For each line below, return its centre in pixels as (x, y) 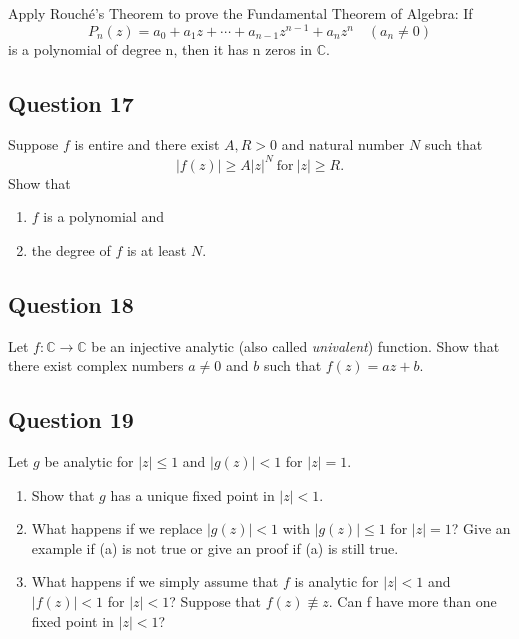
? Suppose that (215, 600)
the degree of (71, 249)
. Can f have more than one (412, 600)
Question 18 (71, 303)
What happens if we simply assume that (155, 581)
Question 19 (71, 419)
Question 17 (71, 102)
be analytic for (89, 460)
